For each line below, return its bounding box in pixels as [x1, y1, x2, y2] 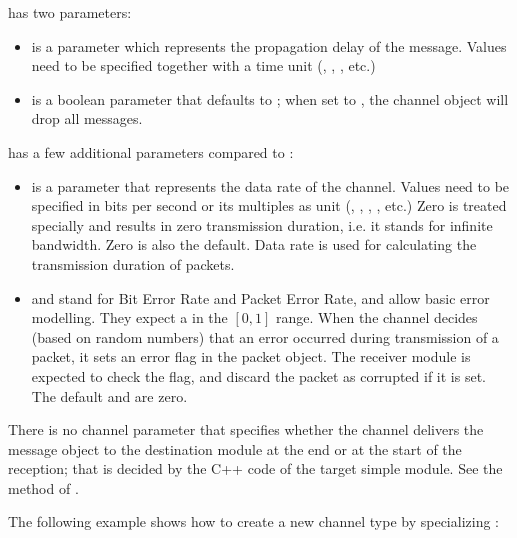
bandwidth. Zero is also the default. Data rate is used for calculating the [31, 234, 477, 255]
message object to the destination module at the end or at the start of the [8, 438, 462, 459]
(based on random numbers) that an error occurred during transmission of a [31, 326, 499, 347]
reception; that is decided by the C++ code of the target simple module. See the [8, 458, 503, 479]
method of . [8, 477, 79, 498]
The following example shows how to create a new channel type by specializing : [8, 511, 499, 532]
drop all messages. [31, 108, 143, 129]
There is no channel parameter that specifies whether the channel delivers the [8, 419, 484, 440]
